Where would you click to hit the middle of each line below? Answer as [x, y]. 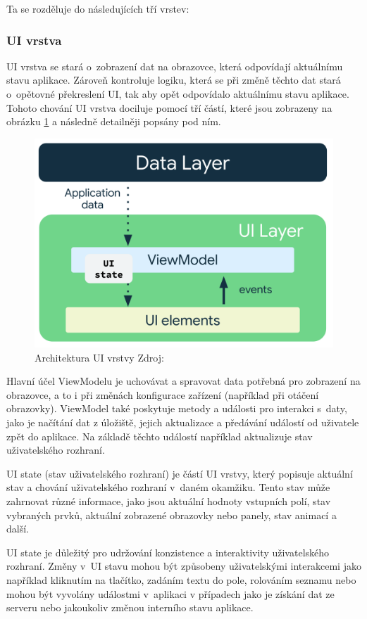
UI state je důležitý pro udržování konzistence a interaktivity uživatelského [168, 552]
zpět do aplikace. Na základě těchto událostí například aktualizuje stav [160, 436]
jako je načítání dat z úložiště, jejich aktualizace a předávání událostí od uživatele [183, 422]
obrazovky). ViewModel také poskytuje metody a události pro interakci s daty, [177, 408]
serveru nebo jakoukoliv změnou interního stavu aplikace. [130, 607]
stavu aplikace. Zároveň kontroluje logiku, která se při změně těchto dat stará [174, 80]
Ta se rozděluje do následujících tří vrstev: [98, 8]
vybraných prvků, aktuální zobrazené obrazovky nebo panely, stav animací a [172, 515]
